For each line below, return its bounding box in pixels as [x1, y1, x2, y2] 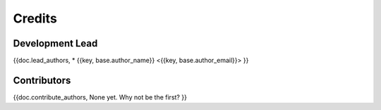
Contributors [13, 74, 71, 86]
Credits [13, 11, 58, 26]
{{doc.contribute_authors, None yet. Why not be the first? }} [13, 92, 187, 102]
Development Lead [13, 37, 98, 49]
